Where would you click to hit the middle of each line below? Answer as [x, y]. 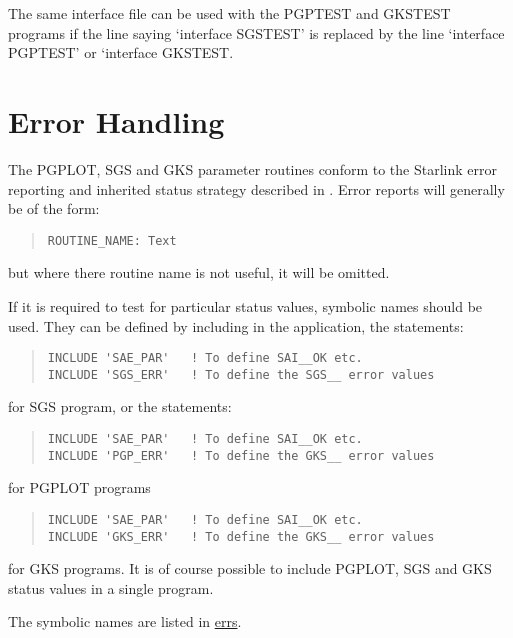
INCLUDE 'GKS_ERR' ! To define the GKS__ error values [241, 536]
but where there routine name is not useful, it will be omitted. [199, 272]
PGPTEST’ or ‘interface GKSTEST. [121, 52]
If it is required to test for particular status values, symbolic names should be [245, 305]
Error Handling [116, 120]
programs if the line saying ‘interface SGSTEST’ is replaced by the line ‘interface [256, 32]
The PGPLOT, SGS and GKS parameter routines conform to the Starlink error [252, 168]
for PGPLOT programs [79, 487]
